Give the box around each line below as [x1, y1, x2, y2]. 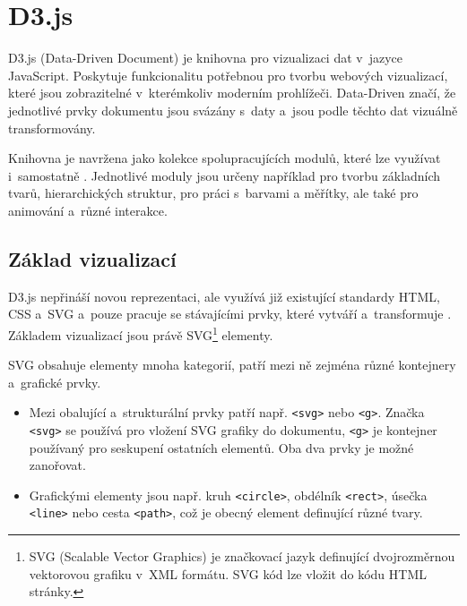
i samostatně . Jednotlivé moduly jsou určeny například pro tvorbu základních [8, 166, 441, 184]
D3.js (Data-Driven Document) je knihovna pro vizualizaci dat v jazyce [8, 48, 403, 67]
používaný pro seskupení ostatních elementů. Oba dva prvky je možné [29, 438, 414, 457]
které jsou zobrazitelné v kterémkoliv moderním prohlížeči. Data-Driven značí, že [8, 83, 456, 102]
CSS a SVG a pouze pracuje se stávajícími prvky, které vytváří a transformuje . [8, 304, 452, 323]
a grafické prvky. [8, 372, 101, 391]
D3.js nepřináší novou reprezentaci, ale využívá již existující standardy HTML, [8, 286, 440, 305]
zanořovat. [29, 456, 86, 474]
